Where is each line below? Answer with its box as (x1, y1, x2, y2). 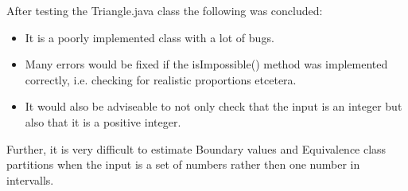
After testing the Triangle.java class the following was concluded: (6, 2, 323, 18)
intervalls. (6, 171, 54, 188)
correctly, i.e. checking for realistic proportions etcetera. (25, 71, 297, 88)
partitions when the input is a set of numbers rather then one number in (6, 156, 360, 173)
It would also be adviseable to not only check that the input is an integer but (25, 98, 402, 115)
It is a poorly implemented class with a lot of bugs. (25, 29, 274, 45)
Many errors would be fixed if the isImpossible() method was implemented (25, 56, 388, 72)
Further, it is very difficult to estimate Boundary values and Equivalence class (6, 140, 387, 157)
